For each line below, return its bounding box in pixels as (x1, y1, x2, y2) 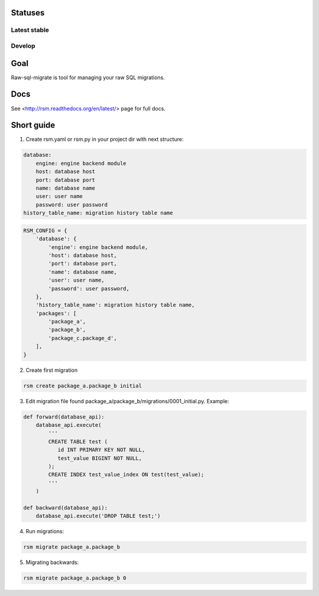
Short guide (11, 120, 56, 130)
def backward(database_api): (23, 504, 108, 511)
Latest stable (11, 26, 50, 34)
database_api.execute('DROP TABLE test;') (35, 513, 161, 520)
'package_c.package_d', (48, 335, 118, 341)
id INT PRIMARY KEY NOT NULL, (57, 446, 145, 454)
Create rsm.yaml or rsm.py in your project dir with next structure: (25, 136, 184, 143)
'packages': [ (35, 310, 77, 316)
